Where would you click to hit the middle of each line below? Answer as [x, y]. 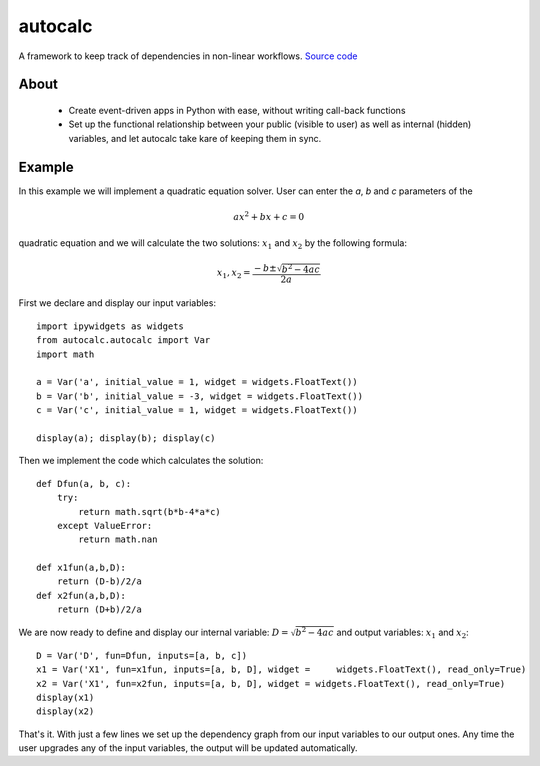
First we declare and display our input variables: [117, 303]
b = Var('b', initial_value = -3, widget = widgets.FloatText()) [200, 396]
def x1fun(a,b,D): [81, 568]
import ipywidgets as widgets [110, 326]
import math [65, 354]
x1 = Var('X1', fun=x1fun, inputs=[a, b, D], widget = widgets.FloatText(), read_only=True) [281, 669]
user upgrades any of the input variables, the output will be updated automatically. [188, 748]
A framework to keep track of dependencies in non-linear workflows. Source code [188, 56]
